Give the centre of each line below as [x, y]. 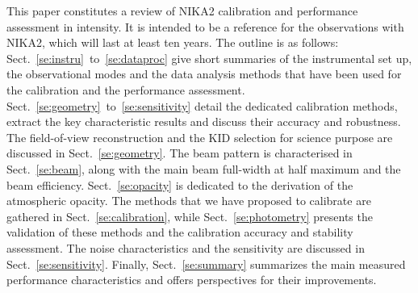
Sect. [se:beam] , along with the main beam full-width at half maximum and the [204, 168]
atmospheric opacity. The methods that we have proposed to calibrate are [189, 201]
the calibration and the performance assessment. [126, 89]
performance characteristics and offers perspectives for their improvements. [192, 280]
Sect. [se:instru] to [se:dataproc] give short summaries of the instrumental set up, [209, 58]
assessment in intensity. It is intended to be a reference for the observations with [205, 26]
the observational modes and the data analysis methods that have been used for [204, 74]
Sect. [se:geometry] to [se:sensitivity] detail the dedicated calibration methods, [202, 105]
